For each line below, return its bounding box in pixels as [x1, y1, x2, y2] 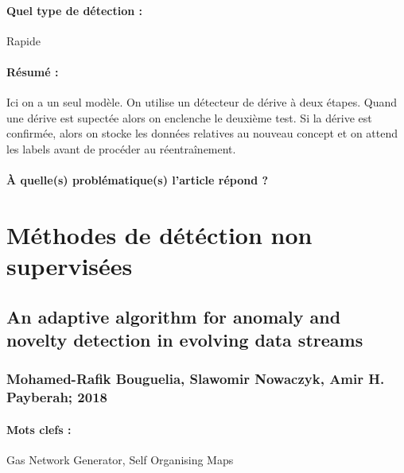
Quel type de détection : [6, 2, 143, 18]
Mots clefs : [6, 421, 72, 437]
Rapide [6, 32, 41, 48]
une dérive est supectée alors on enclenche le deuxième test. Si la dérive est [6, 109, 372, 126]
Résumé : [6, 63, 59, 79]
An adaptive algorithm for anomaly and [6, 304, 341, 328]
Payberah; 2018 [6, 387, 107, 407]
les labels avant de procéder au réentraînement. [6, 140, 236, 157]
